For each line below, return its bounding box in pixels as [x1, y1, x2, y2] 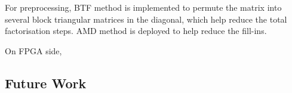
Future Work [5, 73, 87, 92]
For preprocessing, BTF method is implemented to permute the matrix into [5, 1, 282, 13]
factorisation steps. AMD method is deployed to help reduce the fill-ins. [5, 24, 267, 37]
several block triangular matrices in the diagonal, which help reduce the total [5, 13, 287, 25]
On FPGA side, [5, 44, 62, 57]
